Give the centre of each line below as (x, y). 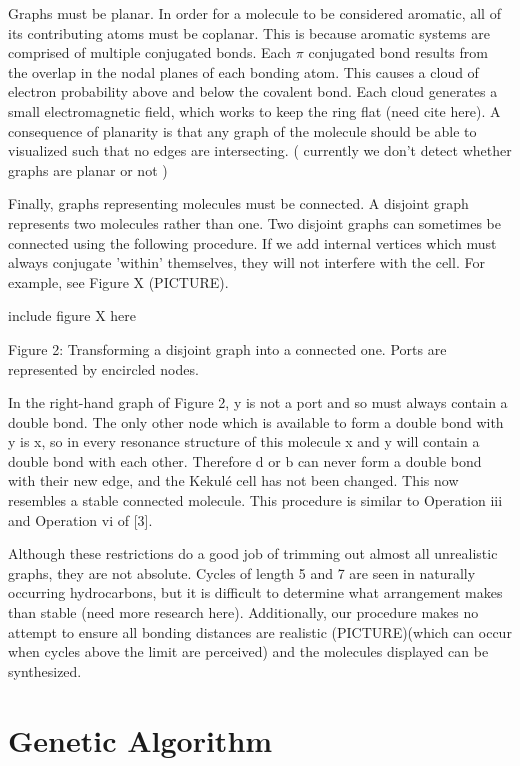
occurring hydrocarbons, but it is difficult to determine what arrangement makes (255, 592)
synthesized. (45, 670)
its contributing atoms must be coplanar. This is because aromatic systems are (249, 32)
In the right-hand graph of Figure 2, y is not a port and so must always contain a (258, 402)
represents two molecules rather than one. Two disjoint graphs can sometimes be (255, 222)
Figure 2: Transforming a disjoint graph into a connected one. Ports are (227, 348)
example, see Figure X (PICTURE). (118, 281)
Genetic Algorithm (140, 739)
